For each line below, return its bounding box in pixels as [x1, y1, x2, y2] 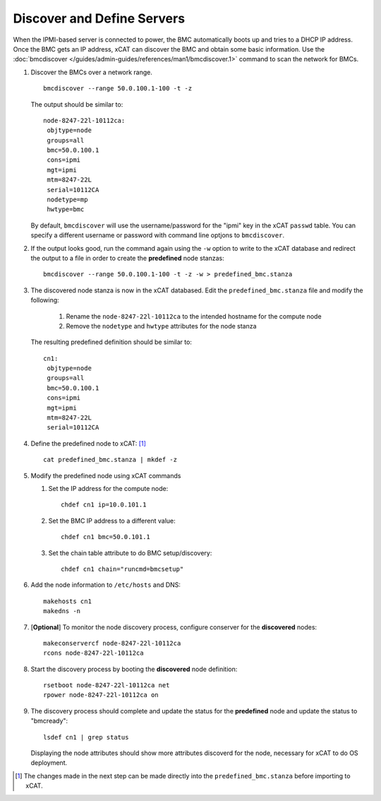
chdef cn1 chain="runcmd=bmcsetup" [61, 565, 184, 573]
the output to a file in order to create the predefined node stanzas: [30, 254, 225, 262]
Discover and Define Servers [13, 11, 186, 26]
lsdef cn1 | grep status [43, 733, 129, 741]
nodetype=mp [47, 196, 88, 204]
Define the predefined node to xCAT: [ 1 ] [30, 439, 146, 448]
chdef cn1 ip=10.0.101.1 [61, 501, 147, 509]
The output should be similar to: [30, 100, 123, 109]
